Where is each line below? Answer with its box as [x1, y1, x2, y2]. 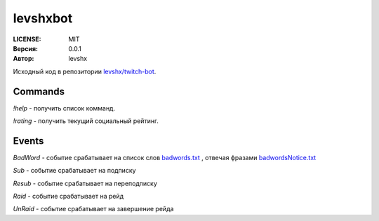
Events [13, 135, 44, 147]
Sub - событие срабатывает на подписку [13, 166, 136, 175]
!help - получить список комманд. [13, 104, 116, 112]
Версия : [13, 44, 39, 52]
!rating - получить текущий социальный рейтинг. [13, 117, 159, 125]
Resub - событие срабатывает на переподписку [13, 179, 158, 187]
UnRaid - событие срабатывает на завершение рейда [13, 205, 174, 213]
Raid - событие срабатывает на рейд [13, 192, 124, 201]
